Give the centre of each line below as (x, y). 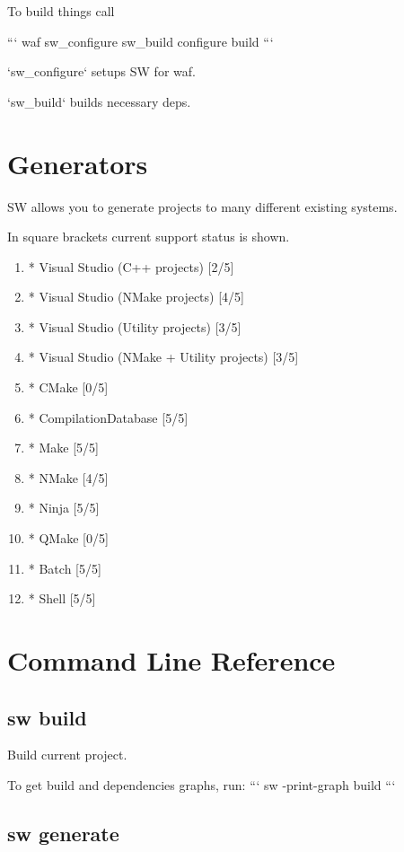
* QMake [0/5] (68, 538)
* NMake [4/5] (68, 477)
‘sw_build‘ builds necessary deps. (99, 101)
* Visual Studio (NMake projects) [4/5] (136, 297)
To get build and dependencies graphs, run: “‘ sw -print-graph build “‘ (202, 784)
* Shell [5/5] (62, 598)
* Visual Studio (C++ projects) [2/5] (131, 266)
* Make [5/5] (63, 448)
